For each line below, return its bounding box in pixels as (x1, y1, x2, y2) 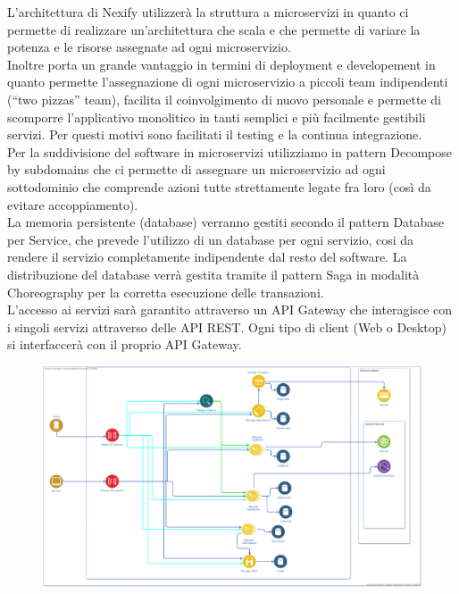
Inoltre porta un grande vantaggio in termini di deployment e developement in (7, 54, 436, 73)
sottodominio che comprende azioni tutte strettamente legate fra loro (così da (7, 177, 431, 196)
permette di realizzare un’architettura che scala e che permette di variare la (7, 20, 421, 38)
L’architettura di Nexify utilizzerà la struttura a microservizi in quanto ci (7, 3, 409, 21)
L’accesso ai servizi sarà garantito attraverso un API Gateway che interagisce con (7, 300, 453, 319)
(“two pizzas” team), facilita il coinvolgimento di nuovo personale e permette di (7, 89, 441, 108)
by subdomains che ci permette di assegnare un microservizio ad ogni (7, 160, 386, 179)
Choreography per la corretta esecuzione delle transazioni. (7, 282, 324, 301)
